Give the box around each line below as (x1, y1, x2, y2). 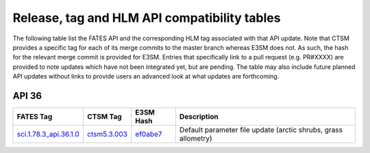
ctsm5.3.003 (86, 130, 128, 139)
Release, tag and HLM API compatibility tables (12, 10, 281, 25)
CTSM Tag (86, 112, 123, 122)
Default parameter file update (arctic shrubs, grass (179, 125, 343, 135)
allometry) (179, 134, 212, 143)
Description (179, 112, 219, 122)
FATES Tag (16, 112, 53, 122)
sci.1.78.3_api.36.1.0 (16, 130, 80, 139)
